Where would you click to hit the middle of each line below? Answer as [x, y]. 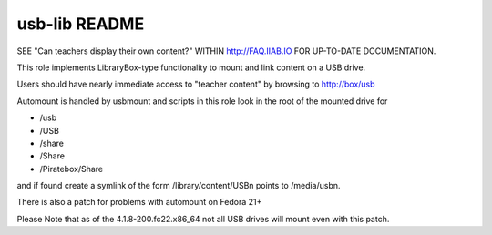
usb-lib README [81, 24]
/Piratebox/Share [72, 169]
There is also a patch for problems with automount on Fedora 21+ [139, 202]
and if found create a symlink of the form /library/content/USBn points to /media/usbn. [179, 186]
